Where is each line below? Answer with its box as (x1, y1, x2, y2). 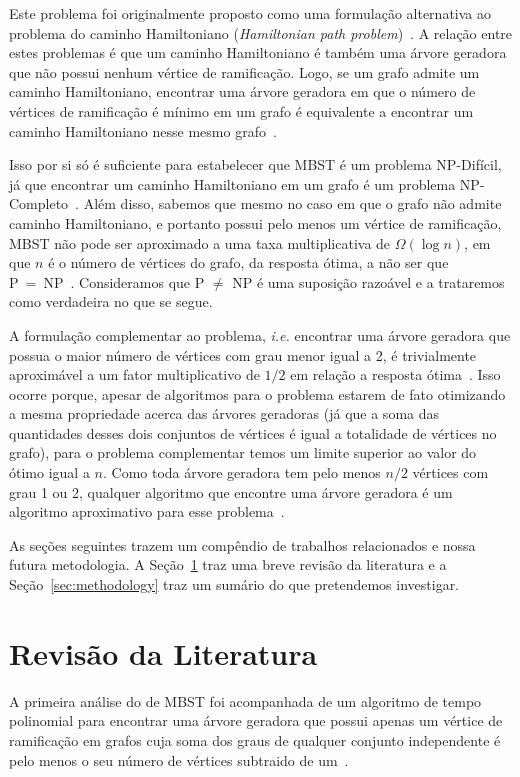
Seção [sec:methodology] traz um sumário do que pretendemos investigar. (9, 574, 460, 595)
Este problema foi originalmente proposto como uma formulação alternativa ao (9, 3, 491, 23)
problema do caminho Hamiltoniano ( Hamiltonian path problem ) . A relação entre (9, 22, 513, 43)
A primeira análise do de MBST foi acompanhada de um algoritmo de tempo (9, 690, 482, 711)
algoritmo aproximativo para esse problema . (9, 501, 285, 522)
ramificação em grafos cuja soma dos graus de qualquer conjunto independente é (9, 729, 501, 750)
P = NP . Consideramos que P (9, 271, 205, 292)
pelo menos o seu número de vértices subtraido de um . (9, 749, 349, 770)
